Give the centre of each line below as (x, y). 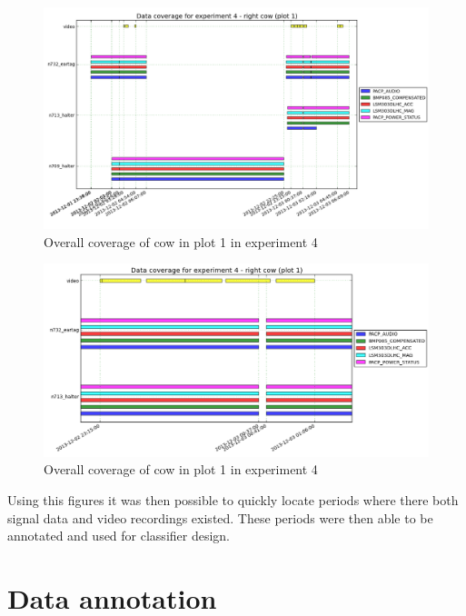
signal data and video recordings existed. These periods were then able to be (220, 517)
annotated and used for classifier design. (119, 536)
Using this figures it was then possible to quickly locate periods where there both (233, 500)
